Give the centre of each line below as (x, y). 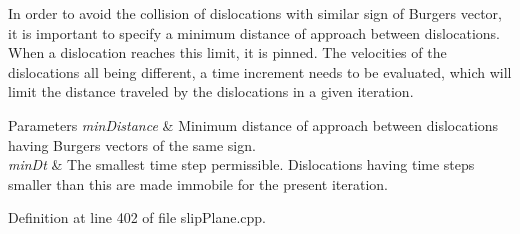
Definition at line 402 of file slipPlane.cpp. (137, 217)
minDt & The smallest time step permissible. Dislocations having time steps (241, 164)
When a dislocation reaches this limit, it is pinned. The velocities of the (227, 52)
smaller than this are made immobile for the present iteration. (198, 183)
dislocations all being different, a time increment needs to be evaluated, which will (260, 71)
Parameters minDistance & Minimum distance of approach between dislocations (253, 124)
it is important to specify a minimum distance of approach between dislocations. (254, 32)
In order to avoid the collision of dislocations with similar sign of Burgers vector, (255, 13)
